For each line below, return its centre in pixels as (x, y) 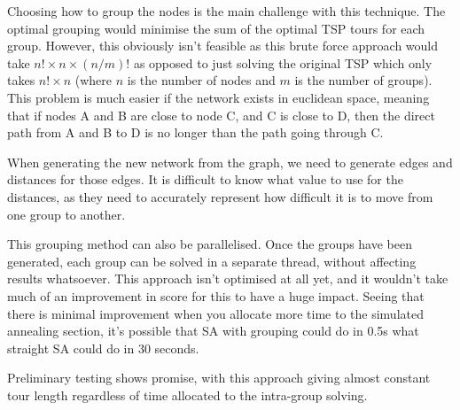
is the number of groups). (363, 80)
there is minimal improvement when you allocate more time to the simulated (215, 313)
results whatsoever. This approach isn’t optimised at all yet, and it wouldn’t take (228, 278)
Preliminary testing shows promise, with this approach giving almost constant (219, 378)
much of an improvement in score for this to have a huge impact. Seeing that (216, 295)
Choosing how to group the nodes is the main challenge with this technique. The (226, 11)
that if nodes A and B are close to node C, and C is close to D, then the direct (221, 115)
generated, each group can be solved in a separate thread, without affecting (212, 261)
